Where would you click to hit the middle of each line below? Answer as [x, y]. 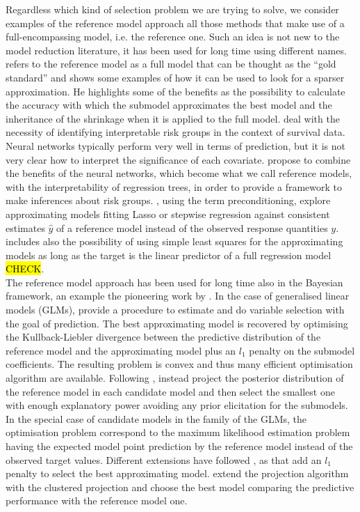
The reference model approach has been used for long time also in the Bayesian [174, 282]
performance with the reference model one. [97, 501]
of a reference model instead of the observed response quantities [192, 227]
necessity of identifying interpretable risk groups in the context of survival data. [175, 132]
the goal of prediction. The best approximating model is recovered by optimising [177, 323]
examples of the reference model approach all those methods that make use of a [175, 23]
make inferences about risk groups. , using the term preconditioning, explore [168, 200]
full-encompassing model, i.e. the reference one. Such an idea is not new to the [173, 37]
